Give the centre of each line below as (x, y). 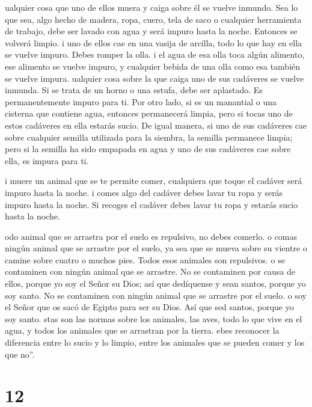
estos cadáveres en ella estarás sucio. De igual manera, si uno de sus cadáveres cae (156, 125)
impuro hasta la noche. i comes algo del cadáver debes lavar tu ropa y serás (144, 192)
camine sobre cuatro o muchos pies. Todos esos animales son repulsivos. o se (145, 259)
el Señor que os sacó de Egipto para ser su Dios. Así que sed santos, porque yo (149, 307)
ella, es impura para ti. (47, 160)
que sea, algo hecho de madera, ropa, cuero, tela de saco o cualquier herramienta (153, 19)
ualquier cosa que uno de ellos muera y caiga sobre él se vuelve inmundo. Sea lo (151, 7)
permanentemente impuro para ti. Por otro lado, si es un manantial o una (141, 101)
